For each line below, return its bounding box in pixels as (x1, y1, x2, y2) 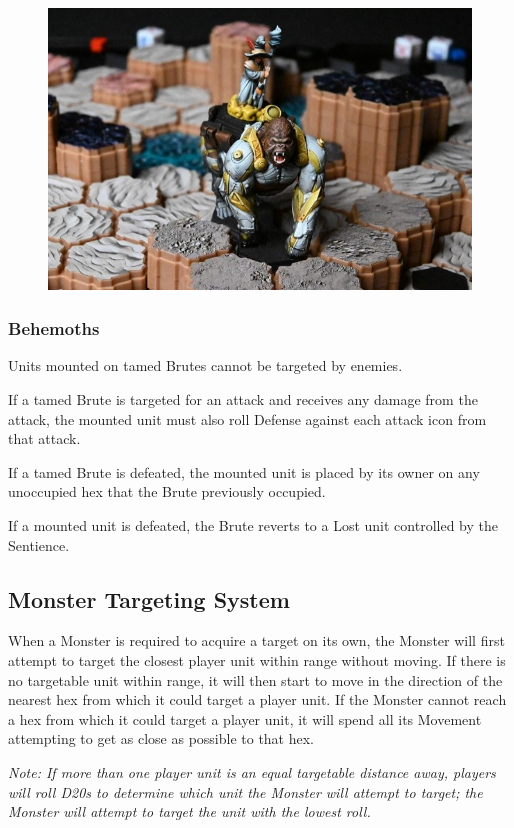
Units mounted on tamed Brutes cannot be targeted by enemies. (8, 355, 403, 376)
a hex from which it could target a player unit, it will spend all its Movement (8, 708, 482, 729)
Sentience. (8, 534, 70, 555)
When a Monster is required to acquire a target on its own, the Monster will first (8, 630, 505, 651)
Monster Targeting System (8, 583, 290, 614)
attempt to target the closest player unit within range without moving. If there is (8, 649, 506, 670)
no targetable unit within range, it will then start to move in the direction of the (8, 669, 503, 690)
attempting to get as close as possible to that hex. (8, 728, 315, 749)
